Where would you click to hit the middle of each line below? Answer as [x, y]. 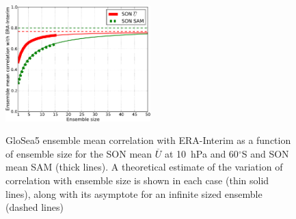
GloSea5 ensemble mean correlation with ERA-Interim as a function [148, 140]
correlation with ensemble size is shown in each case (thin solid [137, 180]
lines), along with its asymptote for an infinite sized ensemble [134, 193]
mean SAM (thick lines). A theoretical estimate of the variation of [144, 167]
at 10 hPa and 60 [201, 153]
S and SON [265, 153]
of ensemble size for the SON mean [79, 153]
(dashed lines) [35, 207]
